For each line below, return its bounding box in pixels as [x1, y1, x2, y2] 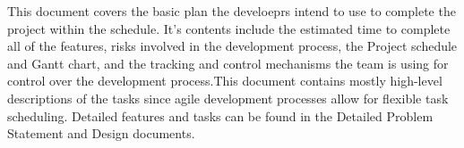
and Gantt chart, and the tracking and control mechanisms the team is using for [7, 53, 449, 72]
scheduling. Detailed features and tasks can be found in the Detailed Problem [7, 106, 434, 125]
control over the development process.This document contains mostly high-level [7, 71, 443, 90]
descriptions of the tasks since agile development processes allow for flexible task [7, 88, 449, 107]
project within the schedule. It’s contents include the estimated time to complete [7, 19, 451, 37]
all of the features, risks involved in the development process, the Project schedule [7, 37, 458, 55]
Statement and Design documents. [7, 124, 195, 143]
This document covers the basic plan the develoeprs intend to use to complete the [7, 2, 456, 20]
